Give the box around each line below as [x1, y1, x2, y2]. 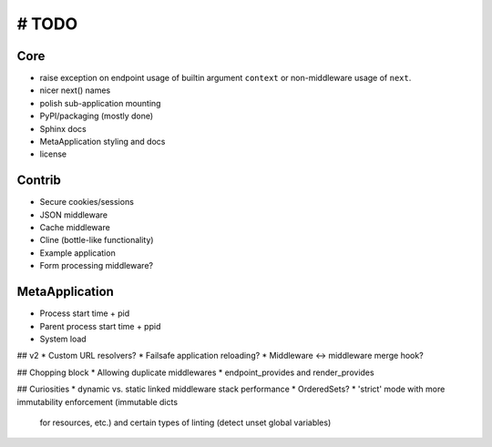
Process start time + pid [39, 308, 130, 319]
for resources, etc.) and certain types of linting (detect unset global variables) [39, 417, 332, 428]
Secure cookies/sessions [39, 197, 134, 208]
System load [39, 333, 87, 344]
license [39, 148, 67, 159]
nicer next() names [39, 85, 111, 96]
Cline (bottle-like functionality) [39, 235, 154, 246]
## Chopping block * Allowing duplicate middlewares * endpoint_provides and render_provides [16, 367, 374, 378]
